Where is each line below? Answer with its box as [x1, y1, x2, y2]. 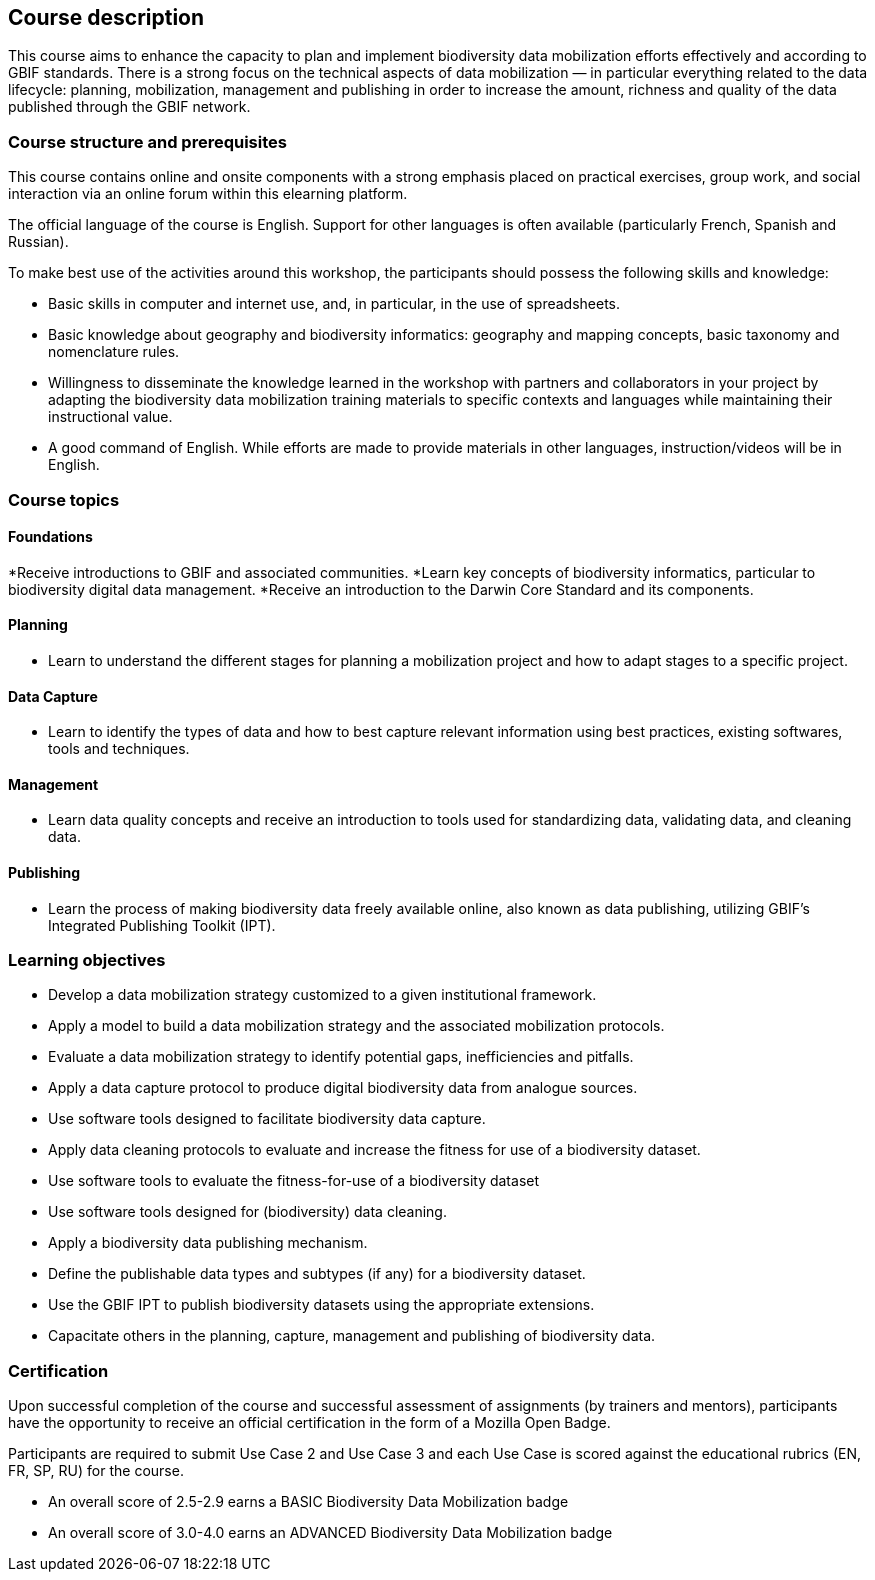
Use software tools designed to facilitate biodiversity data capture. [48, 1110, 486, 1128]
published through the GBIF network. [8, 98, 251, 116]
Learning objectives [8, 950, 166, 971]
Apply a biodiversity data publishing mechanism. [48, 1234, 368, 1252]
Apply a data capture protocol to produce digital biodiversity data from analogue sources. [48, 1079, 638, 1097]
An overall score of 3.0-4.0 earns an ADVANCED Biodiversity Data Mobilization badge [48, 1524, 613, 1542]
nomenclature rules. [48, 343, 180, 361]
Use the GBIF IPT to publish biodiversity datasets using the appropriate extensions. [48, 1296, 595, 1314]
